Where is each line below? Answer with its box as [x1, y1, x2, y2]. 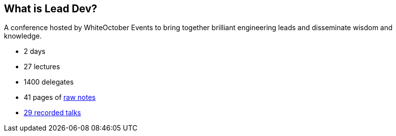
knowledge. [4, 32, 42, 41]
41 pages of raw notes [24, 93, 96, 102]
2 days [24, 47, 45, 56]
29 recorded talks [24, 108, 81, 117]
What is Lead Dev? [4, 2, 97, 15]
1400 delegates [24, 78, 74, 87]
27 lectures [24, 62, 60, 71]
